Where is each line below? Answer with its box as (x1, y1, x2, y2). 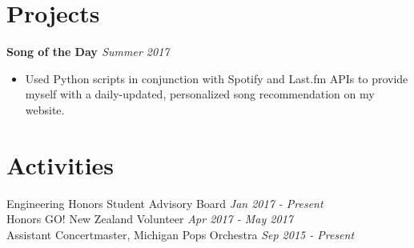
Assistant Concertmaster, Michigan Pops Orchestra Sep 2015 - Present (6, 226, 355, 242)
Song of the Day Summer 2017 (6, 43, 170, 60)
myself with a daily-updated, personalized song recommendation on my (25, 86, 375, 102)
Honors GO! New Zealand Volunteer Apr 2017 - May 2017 (6, 210, 293, 227)
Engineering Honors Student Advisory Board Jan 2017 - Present (6, 194, 324, 211)
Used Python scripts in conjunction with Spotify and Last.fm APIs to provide (25, 70, 408, 86)
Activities (6, 148, 115, 181)
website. (25, 101, 65, 118)
